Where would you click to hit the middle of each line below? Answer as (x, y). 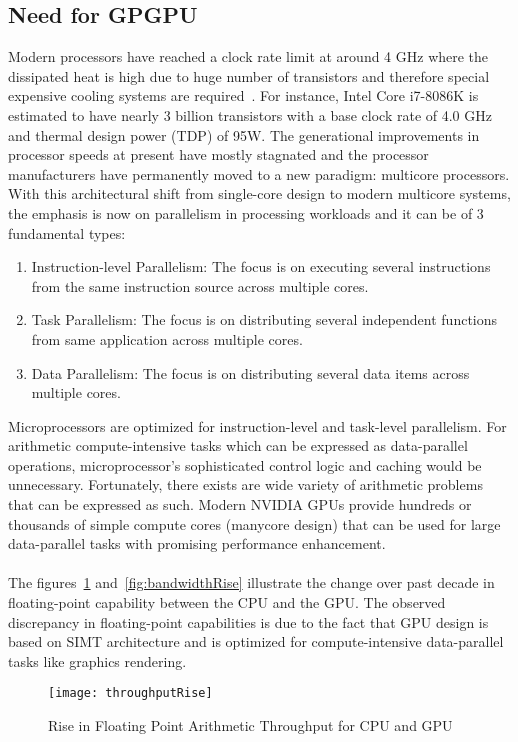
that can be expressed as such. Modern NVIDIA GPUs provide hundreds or (240, 504)
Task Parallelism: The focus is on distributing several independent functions (264, 319)
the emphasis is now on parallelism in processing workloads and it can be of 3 (246, 212)
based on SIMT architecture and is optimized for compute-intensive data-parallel (256, 641)
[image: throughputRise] (130, 693)
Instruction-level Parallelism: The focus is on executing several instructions (261, 266)
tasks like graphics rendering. (97, 660)
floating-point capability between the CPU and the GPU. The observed (227, 602)
